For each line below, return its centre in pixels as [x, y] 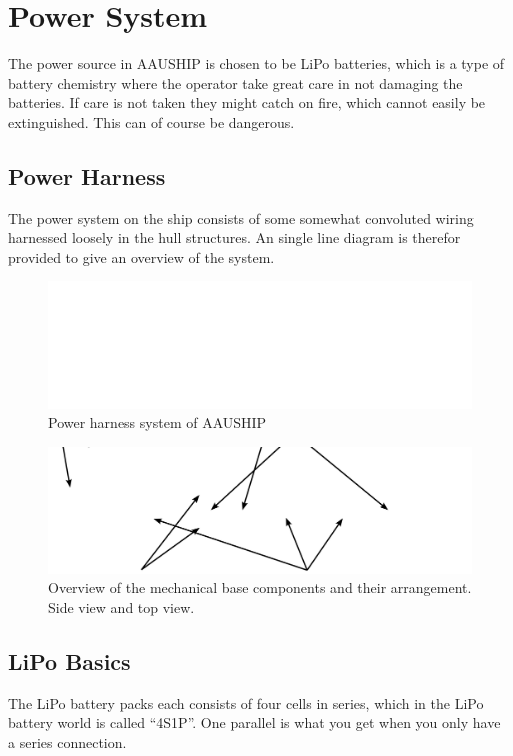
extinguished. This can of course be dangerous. [151, 121]
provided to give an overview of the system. [141, 256]
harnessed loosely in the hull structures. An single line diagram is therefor [234, 237]
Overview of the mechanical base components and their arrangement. [260, 587]
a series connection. [67, 742]
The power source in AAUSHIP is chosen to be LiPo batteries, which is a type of [256, 63]
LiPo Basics [69, 661]
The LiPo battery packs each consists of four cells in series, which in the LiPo [246, 702]
